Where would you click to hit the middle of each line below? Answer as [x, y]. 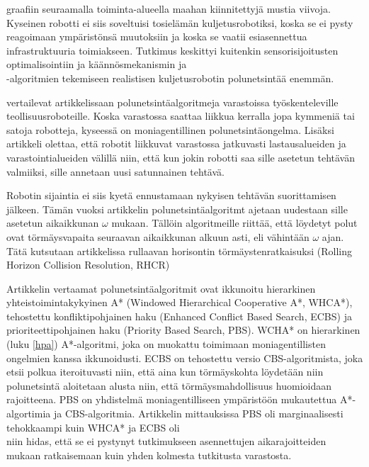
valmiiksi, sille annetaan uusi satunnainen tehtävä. [115, 171]
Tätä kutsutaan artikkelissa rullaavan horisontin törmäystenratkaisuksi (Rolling [179, 251]
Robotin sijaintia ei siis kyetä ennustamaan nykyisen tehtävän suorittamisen [171, 195]
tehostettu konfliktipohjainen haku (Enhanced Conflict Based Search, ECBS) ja [179, 316]
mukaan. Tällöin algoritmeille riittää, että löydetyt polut [234, 223]
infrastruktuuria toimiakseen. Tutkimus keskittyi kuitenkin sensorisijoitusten [172, 50]
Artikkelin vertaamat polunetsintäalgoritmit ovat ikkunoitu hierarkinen [161, 288]
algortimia [29, 413]
